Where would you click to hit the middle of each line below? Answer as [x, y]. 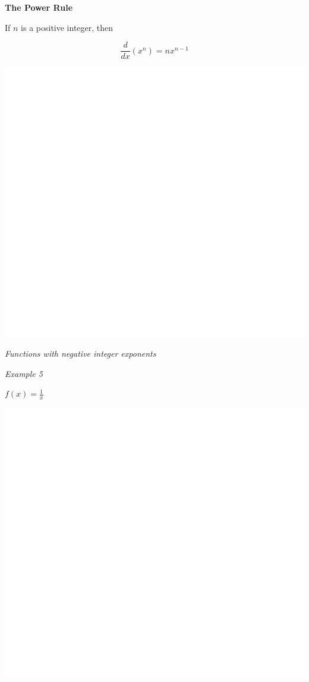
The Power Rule [39, 7]
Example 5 [24, 373]
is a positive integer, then [67, 27]
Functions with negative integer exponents [81, 353]
